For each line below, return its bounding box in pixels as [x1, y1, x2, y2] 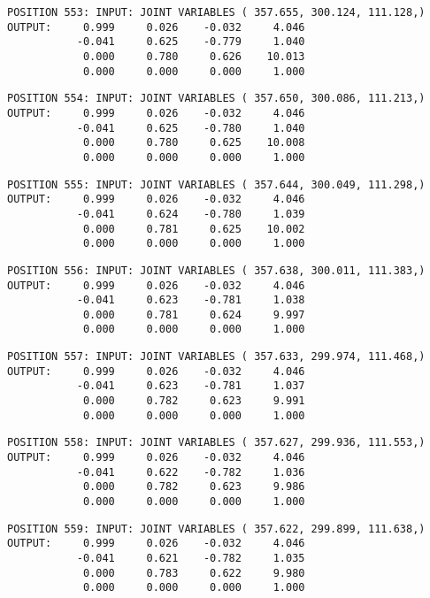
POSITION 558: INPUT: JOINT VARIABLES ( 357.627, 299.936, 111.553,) [7, 436, 426, 449]
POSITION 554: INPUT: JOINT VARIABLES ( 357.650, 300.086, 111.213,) [7, 92, 426, 105]
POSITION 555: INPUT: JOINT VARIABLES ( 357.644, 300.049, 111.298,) [7, 178, 426, 191]
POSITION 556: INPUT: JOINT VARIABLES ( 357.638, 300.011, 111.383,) [7, 264, 426, 277]
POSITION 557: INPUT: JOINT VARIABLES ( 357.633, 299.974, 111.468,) [7, 350, 426, 364]
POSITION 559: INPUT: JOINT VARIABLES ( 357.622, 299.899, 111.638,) [7, 522, 426, 535]
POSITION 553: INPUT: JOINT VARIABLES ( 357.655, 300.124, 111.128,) [7, 6, 426, 19]
